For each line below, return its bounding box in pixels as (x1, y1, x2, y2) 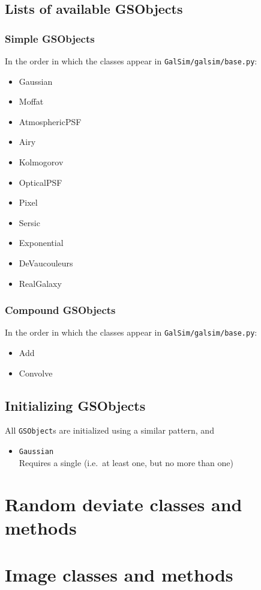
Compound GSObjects (5, 303, 116, 318)
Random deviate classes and (5, 491, 242, 516)
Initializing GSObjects (5, 396, 146, 414)
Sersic (19, 216, 40, 229)
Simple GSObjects (5, 31, 95, 46)
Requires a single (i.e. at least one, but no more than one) (19, 456, 233, 469)
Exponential (19, 236, 64, 249)
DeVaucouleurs (19, 257, 73, 269)
